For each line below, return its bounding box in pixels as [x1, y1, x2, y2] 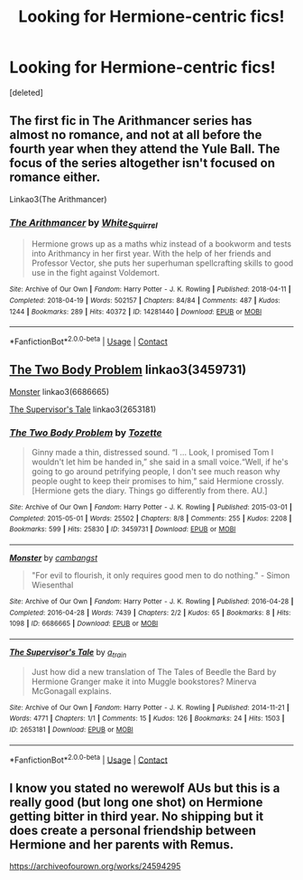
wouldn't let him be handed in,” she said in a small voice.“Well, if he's [31, 456, 289, 467]
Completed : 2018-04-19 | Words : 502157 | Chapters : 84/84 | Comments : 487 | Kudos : [9, 295, 281, 304]
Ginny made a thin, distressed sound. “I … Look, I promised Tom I [31, 447, 274, 458]
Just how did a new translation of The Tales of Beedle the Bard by [31, 666, 277, 677]
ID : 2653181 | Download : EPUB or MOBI [9, 726, 133, 735]
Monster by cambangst [9, 553, 98, 564]
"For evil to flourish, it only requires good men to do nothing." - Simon [31, 570, 290, 581]
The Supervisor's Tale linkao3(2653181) [9, 404, 157, 415]
